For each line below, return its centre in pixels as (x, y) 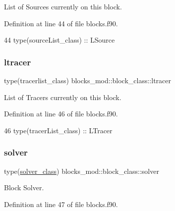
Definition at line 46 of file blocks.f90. (61, 114)
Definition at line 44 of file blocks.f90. (61, 23)
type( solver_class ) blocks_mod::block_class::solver (82, 171)
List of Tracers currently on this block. (63, 97)
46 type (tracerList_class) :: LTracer (58, 130)
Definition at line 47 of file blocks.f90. (61, 204)
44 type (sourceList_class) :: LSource (59, 40)
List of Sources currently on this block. (63, 6)
